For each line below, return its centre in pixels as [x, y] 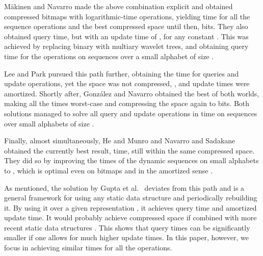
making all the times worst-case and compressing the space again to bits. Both [127, 103]
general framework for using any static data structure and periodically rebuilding [131, 198]
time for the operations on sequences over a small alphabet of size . [109, 56]
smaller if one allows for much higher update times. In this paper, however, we [126, 237]
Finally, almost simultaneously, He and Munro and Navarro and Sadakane [120, 140]
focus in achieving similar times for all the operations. [88, 248]
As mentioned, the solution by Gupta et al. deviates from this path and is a [124, 187]
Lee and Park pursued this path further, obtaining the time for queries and [122, 73]
